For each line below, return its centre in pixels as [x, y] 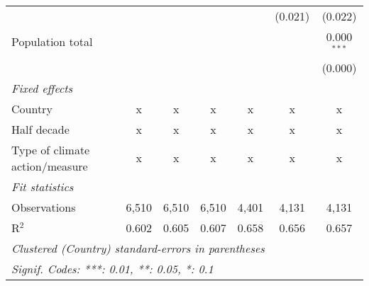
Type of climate [51, 149]
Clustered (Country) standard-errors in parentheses [138, 248]
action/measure [50, 166]
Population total [52, 42]
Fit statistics [43, 186]
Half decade [40, 129]
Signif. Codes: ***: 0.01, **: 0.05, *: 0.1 [112, 268]
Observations [44, 207]
